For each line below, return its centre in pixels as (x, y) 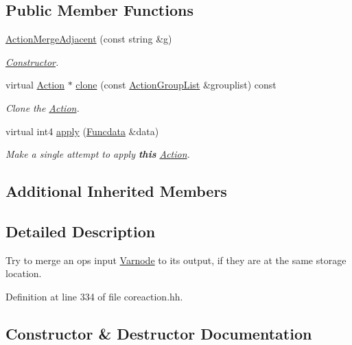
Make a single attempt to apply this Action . (98, 154)
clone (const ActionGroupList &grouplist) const (176, 85)
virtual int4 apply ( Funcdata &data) (82, 131)
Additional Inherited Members (116, 191)
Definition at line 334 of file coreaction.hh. (94, 296)
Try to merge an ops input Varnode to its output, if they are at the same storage (176, 260)
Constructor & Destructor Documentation (159, 333)
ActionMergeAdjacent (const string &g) (89, 39)
